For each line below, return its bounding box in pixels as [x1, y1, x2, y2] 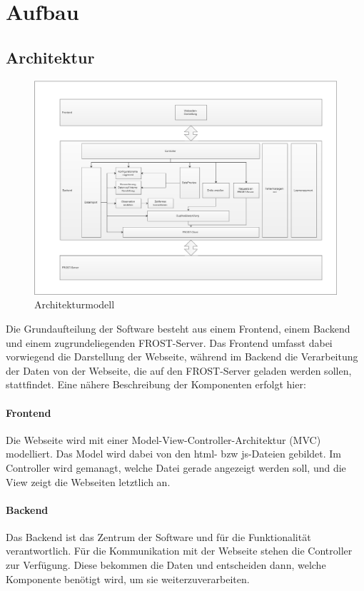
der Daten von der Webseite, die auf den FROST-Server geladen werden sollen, [6, 363, 352, 378]
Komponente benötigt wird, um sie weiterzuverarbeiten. [6, 571, 250, 586]
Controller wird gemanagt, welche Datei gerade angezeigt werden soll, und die [6, 460, 346, 475]
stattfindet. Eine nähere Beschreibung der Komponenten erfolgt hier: [6, 377, 306, 392]
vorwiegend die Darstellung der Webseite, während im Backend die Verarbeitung [6, 349, 358, 364]
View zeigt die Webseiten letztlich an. [6, 474, 171, 489]
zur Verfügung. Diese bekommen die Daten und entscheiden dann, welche [6, 557, 326, 572]
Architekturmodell [34, 297, 115, 312]
